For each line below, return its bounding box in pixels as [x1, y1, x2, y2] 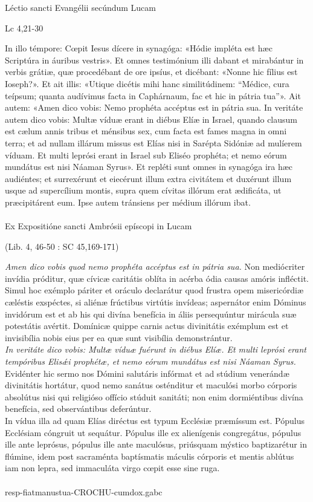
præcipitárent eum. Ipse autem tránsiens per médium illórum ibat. [5, 195, 251, 208]
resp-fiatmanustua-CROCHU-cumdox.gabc [5, 485, 163, 498]
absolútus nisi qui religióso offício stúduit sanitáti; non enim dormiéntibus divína [5, 390, 303, 403]
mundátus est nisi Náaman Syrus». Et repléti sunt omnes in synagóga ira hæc [5, 160, 293, 173]
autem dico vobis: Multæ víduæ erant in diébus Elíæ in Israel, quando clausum [5, 112, 298, 125]
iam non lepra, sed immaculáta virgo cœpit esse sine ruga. [5, 461, 220, 474]
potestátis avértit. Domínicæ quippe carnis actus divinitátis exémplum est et [5, 319, 289, 332]
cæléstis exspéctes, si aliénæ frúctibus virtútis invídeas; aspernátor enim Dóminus [5, 296, 306, 308]
